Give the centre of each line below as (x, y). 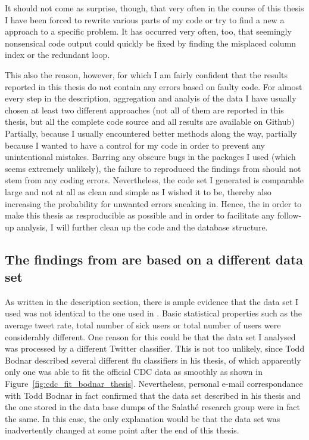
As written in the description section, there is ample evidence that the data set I (152, 301)
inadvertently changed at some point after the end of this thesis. (122, 430)
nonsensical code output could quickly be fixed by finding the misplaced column (151, 43)
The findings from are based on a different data (154, 259)
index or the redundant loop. (57, 55)
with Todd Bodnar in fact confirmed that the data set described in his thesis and (153, 395)
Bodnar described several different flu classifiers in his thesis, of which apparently (153, 360)
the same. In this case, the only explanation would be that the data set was (143, 418)
